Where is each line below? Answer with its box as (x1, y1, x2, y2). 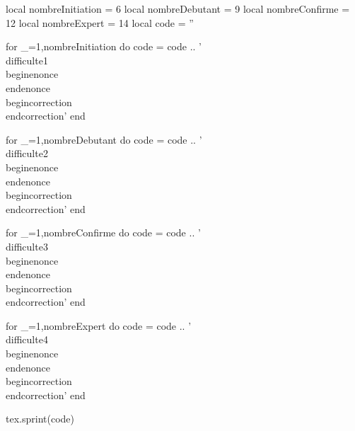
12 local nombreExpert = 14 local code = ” (6, 15, 194, 30)
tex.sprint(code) (6, 411, 74, 426)
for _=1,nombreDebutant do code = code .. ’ (6, 132, 202, 146)
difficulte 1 (6, 52, 48, 67)
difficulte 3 (6, 239, 48, 253)
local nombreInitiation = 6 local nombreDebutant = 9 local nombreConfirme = (6, 1, 350, 16)
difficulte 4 (6, 332, 48, 347)
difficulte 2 (6, 146, 48, 161)
